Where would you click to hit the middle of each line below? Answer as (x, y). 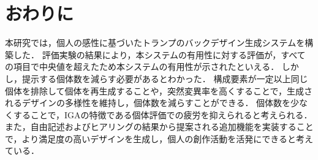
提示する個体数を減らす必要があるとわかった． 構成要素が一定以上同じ (165, 78)
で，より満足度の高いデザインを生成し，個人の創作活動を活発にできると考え (159, 138)
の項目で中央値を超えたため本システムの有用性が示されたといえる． (142, 67)
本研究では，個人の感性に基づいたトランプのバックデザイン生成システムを (155, 43)
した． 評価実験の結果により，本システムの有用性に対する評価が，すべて (159, 54)
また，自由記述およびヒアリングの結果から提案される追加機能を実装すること (159, 127)
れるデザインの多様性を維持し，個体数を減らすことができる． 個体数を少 (152, 103)
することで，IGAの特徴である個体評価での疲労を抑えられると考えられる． (163, 114)
